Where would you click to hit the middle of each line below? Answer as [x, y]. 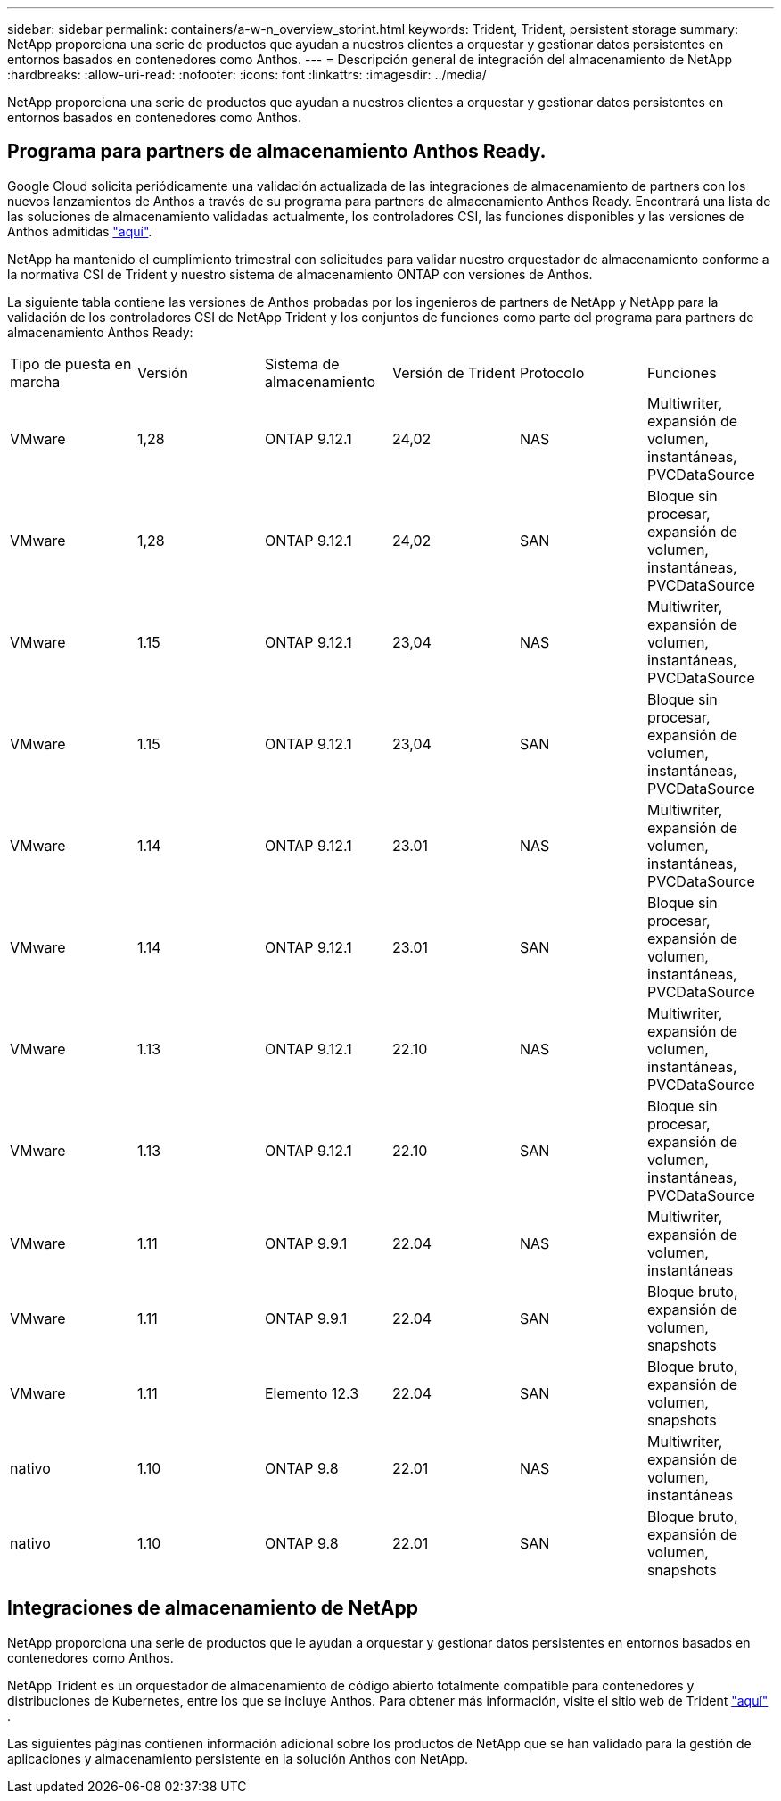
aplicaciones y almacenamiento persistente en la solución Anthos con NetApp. [238, 1758]
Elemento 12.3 [312, 1393]
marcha [35, 381]
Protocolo [552, 372]
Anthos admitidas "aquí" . [80, 231]
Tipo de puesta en [71, 364]
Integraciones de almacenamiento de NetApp [213, 1608]
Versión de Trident [454, 372]
